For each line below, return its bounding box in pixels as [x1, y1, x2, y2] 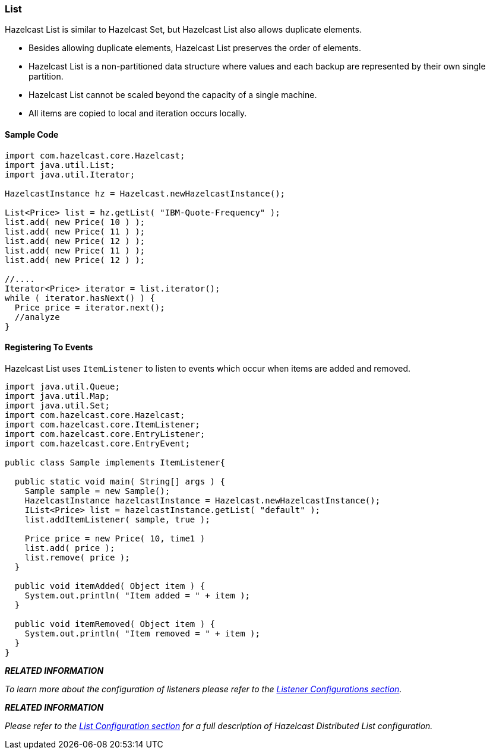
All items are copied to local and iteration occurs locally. [29, 108, 247, 119]
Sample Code [5, 129, 59, 140]
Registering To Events [5, 342, 93, 353]
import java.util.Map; [5, 391, 110, 401]
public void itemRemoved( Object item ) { [14, 619, 216, 629]
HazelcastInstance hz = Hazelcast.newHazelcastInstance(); [5, 188, 286, 198]
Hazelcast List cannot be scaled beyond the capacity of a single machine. [29, 90, 317, 100]
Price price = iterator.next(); [14, 302, 165, 312]
